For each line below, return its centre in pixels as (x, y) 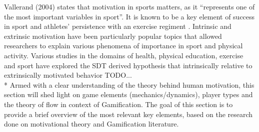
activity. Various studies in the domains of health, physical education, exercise (124, 55)
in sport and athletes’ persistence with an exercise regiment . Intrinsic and (118, 26)
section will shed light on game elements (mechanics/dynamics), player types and (128, 94)
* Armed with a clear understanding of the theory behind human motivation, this (129, 84)
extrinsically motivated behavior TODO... (68, 75)
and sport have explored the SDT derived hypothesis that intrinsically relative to (128, 65)
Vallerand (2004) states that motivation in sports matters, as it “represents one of (129, 6)
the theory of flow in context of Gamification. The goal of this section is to (118, 104)
